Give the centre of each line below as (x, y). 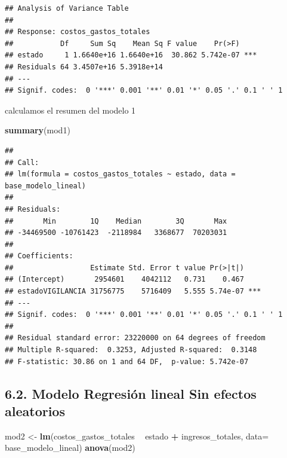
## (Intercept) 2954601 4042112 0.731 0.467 (124, 280)
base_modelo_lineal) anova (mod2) (70, 448)
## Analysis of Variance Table (67, 8)
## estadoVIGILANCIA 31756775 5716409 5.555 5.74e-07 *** (133, 291)
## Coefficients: (39, 256)
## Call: (22, 162)
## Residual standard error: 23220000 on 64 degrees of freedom (135, 338)
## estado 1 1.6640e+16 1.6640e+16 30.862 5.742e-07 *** (131, 55)
